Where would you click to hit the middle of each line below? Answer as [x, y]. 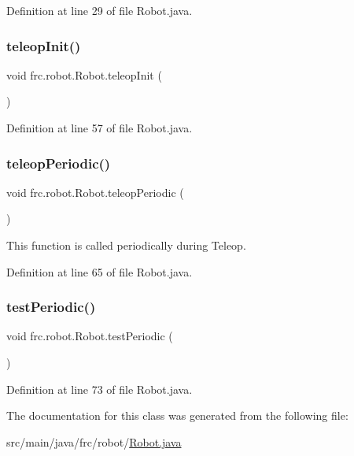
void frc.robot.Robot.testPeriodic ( [90, 336]
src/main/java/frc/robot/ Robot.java [94, 441]
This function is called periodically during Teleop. [126, 245]
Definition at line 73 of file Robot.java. [100, 389]
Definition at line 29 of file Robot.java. [100, 10]
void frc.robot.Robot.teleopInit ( [84, 74]
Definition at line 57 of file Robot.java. [100, 128]
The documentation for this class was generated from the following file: [177, 415]
